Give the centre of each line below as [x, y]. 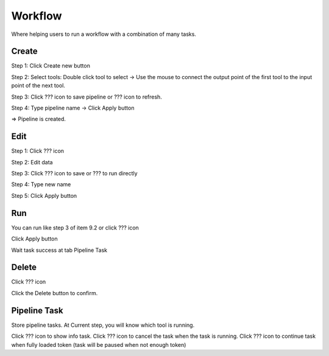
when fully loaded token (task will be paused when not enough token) [99, 344]
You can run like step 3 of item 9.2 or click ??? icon [75, 228]
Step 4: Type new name [41, 184]
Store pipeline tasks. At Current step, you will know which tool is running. [103, 325]
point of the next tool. [38, 86]
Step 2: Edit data [32, 162]
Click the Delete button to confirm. [55, 293]
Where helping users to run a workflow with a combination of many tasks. [104, 34]
